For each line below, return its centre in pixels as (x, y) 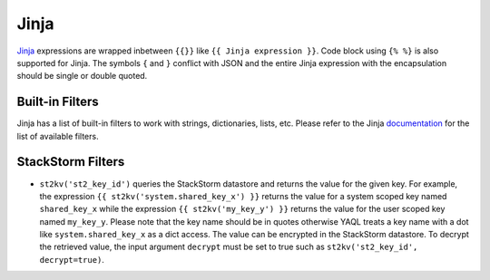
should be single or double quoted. (82, 76)
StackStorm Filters (71, 162)
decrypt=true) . (72, 259)
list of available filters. (58, 136)
